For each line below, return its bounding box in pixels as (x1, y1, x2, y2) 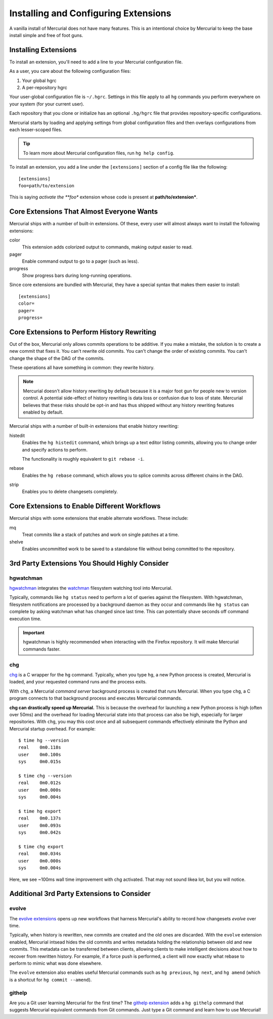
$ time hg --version (18, 738, 69, 744)
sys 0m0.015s (18, 759, 61, 764)
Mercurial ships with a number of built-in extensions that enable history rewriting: (9, 423, 179, 429)
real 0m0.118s (18, 745, 61, 750)
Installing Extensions (9, 46, 77, 54)
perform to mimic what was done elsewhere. (9, 960, 103, 966)
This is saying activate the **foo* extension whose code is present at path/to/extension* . (9, 194, 198, 200)
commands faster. (23, 646, 61, 652)
